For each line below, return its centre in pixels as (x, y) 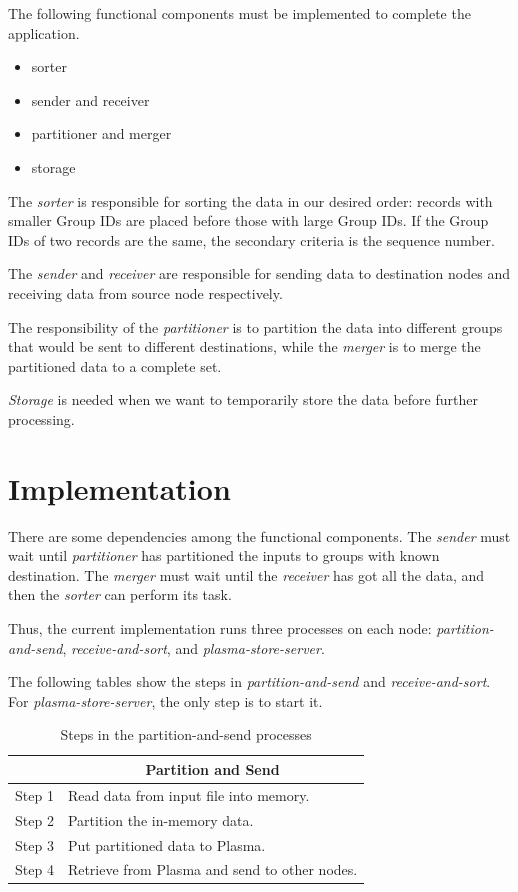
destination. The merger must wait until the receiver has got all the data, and (246, 574)
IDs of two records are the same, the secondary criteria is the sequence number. (251, 239)
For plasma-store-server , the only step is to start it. (165, 700)
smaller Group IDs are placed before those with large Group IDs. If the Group (248, 220)
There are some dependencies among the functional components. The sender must (259, 535)
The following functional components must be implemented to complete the (239, 13)
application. (44, 32)
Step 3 (34, 844)
